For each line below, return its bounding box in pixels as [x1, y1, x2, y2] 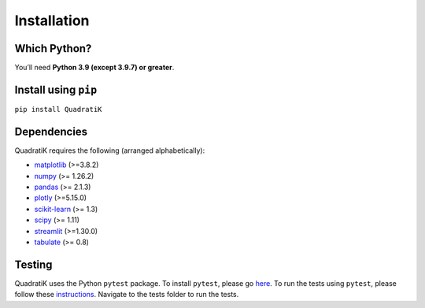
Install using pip [14, 83, 98, 96]
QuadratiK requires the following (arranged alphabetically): [14, 146, 205, 155]
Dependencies [14, 124, 88, 138]
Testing [14, 258, 53, 271]
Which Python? [14, 42, 92, 55]
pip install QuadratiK [14, 105, 102, 113]
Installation [14, 12, 90, 29]
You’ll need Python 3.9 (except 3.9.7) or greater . [14, 63, 175, 72]
